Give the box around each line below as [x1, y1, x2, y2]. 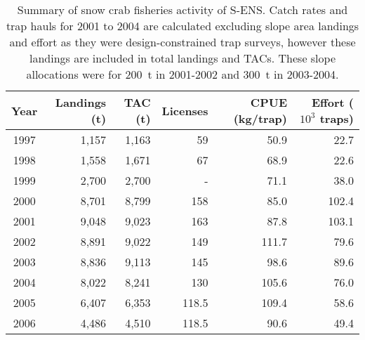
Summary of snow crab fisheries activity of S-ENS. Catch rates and [17, 1, 348, 18]
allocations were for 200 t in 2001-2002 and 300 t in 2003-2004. [26, 66, 339, 82]
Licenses [161, 102, 208, 119]
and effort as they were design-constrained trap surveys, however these [9, 34, 356, 50]
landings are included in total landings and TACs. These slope [29, 50, 336, 66]
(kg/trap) [233, 110, 287, 126]
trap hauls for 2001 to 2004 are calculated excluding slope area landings [6, 18, 359, 34]
